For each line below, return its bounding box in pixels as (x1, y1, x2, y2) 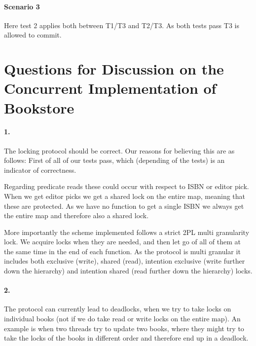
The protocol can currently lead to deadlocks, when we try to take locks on (4, 304, 231, 314)
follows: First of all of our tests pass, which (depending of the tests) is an (4, 155, 225, 165)
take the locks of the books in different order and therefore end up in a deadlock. (4, 333, 249, 343)
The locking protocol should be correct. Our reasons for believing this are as (4, 145, 235, 155)
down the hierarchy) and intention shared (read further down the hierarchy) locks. (4, 266, 253, 276)
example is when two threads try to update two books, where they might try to (4, 323, 244, 333)
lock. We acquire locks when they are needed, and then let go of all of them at (4, 236, 241, 247)
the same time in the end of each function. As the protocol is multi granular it (4, 246, 241, 256)
